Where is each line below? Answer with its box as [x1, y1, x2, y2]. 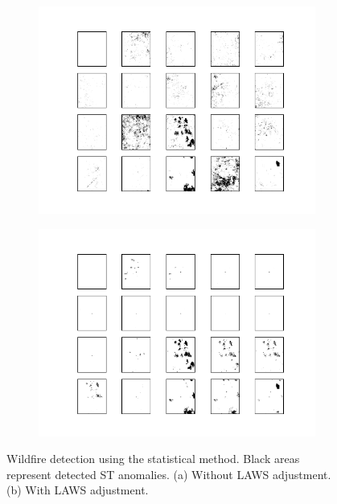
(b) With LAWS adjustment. [6, 481, 149, 498]
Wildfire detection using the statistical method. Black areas [6, 450, 300, 467]
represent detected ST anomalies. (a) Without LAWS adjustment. [6, 465, 331, 482]
